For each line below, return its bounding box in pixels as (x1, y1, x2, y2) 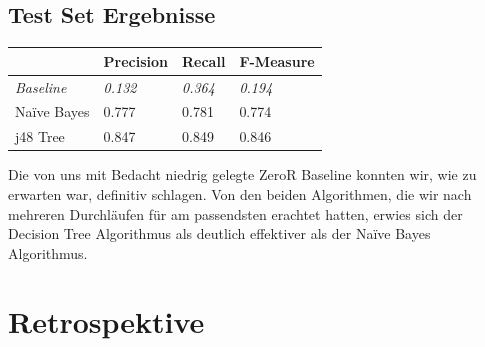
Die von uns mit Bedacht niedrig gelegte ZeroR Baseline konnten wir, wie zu (8, 164, 477, 185)
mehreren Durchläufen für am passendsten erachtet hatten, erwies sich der (8, 203, 463, 224)
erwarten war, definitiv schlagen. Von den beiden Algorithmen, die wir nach (8, 183, 472, 204)
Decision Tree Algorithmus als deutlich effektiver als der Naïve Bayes (8, 223, 431, 244)
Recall (182, 50, 226, 71)
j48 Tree (15, 126, 65, 147)
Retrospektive (8, 301, 205, 342)
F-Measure (239, 50, 315, 71)
